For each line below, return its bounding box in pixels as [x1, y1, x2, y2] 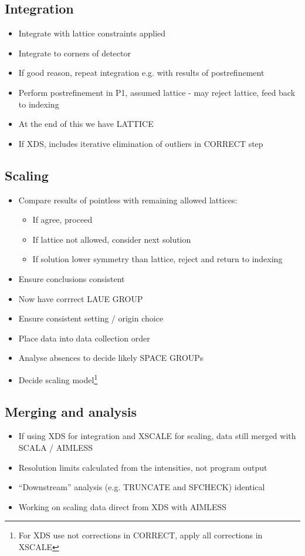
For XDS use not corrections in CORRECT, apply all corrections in [18, 529, 263, 541]
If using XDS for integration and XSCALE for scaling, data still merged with [18, 430, 296, 442]
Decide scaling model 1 [18, 371, 98, 386]
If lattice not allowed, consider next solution [32, 233, 191, 245]
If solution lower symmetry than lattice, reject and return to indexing [32, 253, 283, 265]
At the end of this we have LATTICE [18, 118, 154, 130]
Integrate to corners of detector [18, 46, 131, 59]
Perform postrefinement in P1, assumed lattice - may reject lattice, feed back [18, 86, 296, 98]
